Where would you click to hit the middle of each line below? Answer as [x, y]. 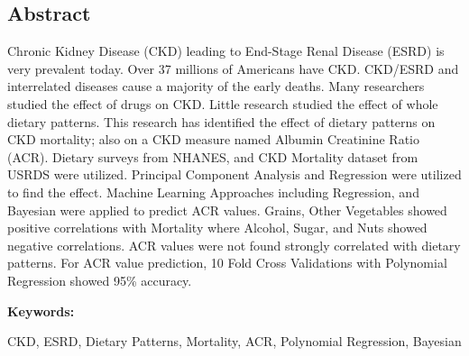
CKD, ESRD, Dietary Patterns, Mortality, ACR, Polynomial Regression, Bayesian [234, 341]
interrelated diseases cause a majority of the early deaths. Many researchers [216, 86]
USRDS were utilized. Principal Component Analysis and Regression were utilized [234, 174]
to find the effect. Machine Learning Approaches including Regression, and [213, 192]
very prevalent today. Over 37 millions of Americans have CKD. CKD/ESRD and [233, 68]
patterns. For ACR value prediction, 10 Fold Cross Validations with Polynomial [227, 263]
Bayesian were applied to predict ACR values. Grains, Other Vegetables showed [227, 210]
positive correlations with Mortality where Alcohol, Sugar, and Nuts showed [217, 228]
